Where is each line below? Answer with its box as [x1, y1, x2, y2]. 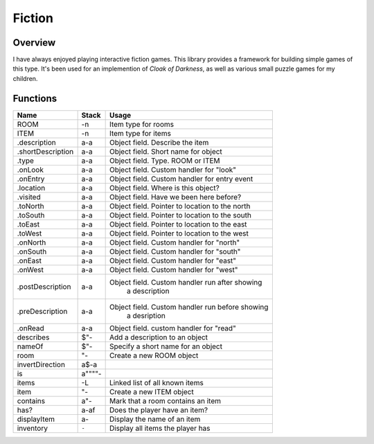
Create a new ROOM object [109, 350, 199, 360]
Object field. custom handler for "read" [109, 323, 237, 332]
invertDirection [17, 359, 66, 369]
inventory [17, 423, 48, 433]
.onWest [17, 265, 44, 274]
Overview [12, 37, 56, 48]
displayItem [17, 414, 55, 424]
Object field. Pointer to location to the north [109, 201, 251, 211]
